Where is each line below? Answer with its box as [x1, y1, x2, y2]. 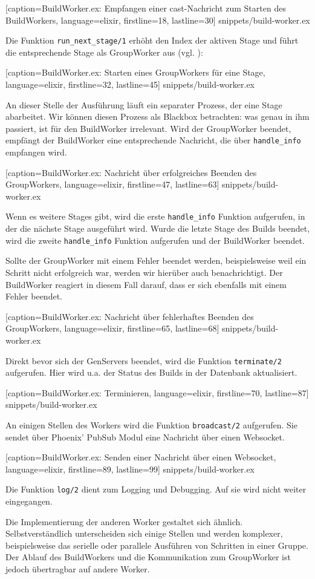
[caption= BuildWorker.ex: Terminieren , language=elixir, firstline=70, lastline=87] [5, 386, 309, 399]
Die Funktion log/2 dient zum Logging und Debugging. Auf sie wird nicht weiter [5, 483, 307, 496]
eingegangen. [5, 495, 53, 508]
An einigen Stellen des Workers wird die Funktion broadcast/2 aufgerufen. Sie [5, 418, 297, 431]
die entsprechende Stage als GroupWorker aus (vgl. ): [5, 45, 203, 58]
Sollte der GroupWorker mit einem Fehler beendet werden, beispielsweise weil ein [5, 254, 307, 267]
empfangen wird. [5, 146, 67, 159]
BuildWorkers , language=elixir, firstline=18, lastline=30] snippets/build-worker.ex [5, 13, 310, 26]
